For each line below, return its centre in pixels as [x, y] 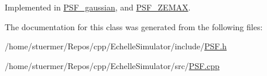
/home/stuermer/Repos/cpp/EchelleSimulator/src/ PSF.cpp [112, 65]
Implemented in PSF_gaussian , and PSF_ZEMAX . [98, 7]
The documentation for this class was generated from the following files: [134, 26]
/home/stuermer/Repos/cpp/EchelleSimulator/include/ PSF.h [116, 46]
